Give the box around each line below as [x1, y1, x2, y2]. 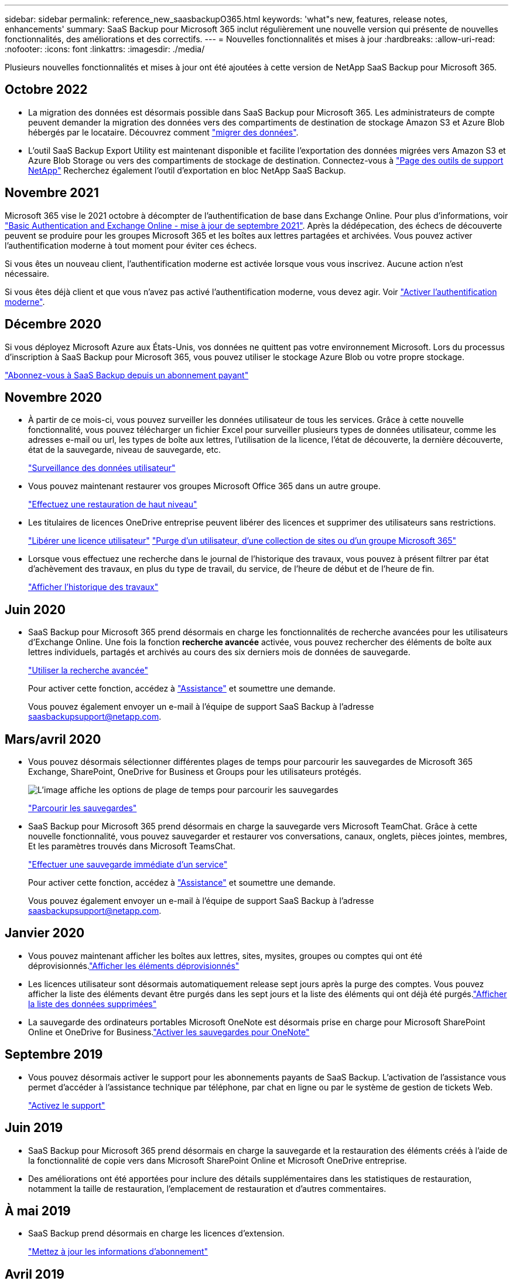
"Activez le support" [28, 1100, 105, 1110]
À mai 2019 [5, 1204, 71, 1219]
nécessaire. [5, 268, 49, 279]
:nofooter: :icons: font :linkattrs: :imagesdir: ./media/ [5, 44, 205, 54]
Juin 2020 [5, 602, 66, 617]
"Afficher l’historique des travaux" [28, 582, 159, 592]
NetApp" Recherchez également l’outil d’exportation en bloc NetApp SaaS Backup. [28, 165, 346, 175]
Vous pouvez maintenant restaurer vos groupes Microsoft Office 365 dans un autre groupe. [28, 481, 381, 492]
